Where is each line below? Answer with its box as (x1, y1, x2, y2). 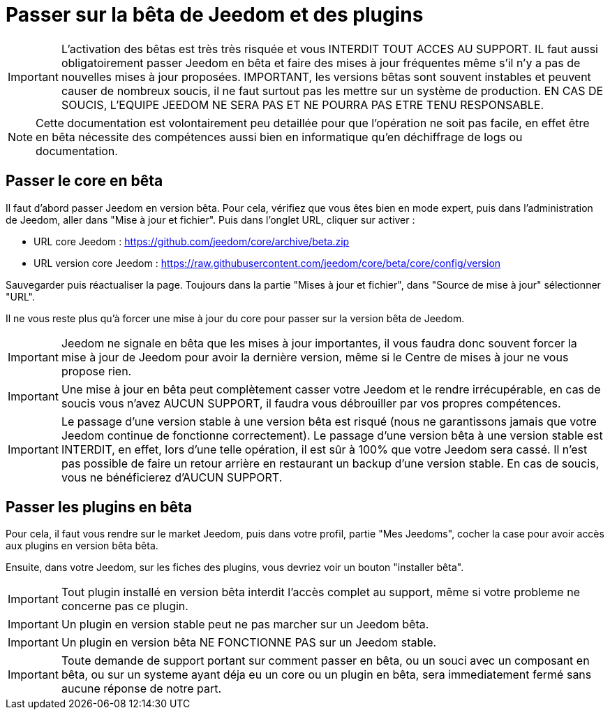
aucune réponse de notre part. (61, 681, 222, 696)
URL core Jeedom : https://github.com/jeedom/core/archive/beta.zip (34, 235, 350, 247)
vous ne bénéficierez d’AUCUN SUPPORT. (61, 470, 283, 484)
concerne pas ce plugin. (61, 599, 188, 614)
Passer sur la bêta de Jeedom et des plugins (6, 3, 424, 27)
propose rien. (61, 363, 132, 378)
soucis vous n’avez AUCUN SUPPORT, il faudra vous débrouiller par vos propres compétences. (61, 396, 561, 410)
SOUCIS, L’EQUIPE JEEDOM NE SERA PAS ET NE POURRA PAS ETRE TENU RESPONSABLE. (61, 97, 544, 112)
